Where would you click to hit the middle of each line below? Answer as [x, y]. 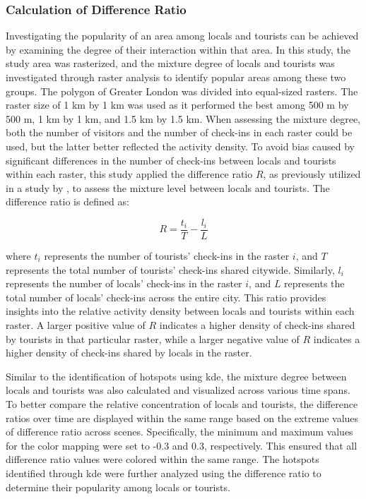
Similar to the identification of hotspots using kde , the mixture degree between [176, 376]
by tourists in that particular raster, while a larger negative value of [153, 338]
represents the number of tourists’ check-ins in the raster [167, 255]
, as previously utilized [312, 174]
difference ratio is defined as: [67, 202]
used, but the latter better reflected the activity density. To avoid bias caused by [180, 146]
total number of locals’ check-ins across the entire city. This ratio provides [166, 297]
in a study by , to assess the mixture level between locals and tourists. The [168, 187]
